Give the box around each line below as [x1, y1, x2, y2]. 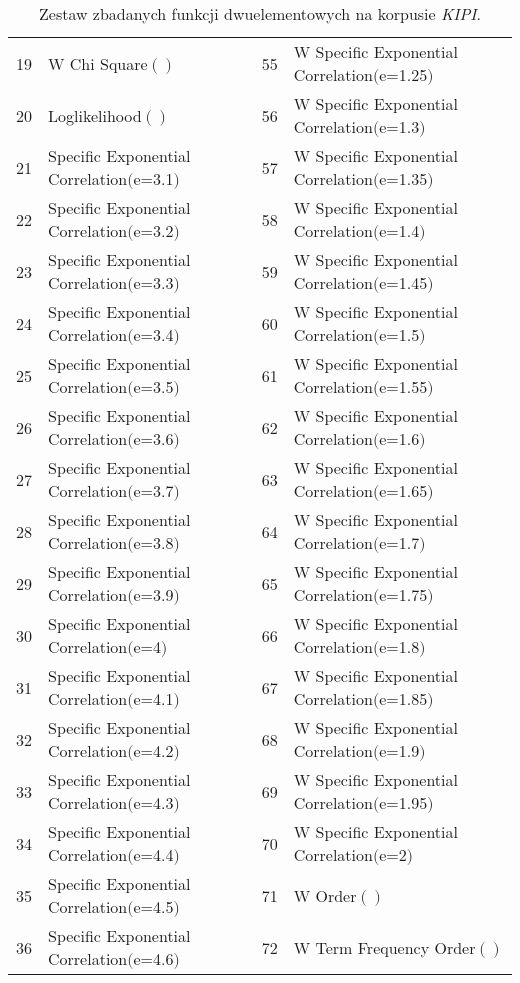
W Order [293, 883, 357, 907]
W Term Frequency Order [293, 935, 476, 959]
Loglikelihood [48, 103, 142, 127]
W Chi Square [48, 51, 148, 75]
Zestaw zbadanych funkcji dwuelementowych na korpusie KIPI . [39, 2, 481, 25]
